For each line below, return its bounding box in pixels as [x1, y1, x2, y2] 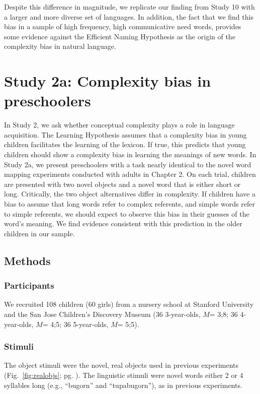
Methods [4, 252, 51, 268]
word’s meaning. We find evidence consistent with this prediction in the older [4, 218, 242, 229]
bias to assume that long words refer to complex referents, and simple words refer [4, 199, 255, 209]
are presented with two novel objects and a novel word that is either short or [4, 178, 241, 189]
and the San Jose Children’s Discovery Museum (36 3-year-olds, [4, 309, 201, 319]
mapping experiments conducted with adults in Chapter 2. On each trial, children [4, 169, 256, 179]
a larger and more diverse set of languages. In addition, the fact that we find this [4, 11, 253, 22]
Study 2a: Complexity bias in [4, 71, 211, 91]
